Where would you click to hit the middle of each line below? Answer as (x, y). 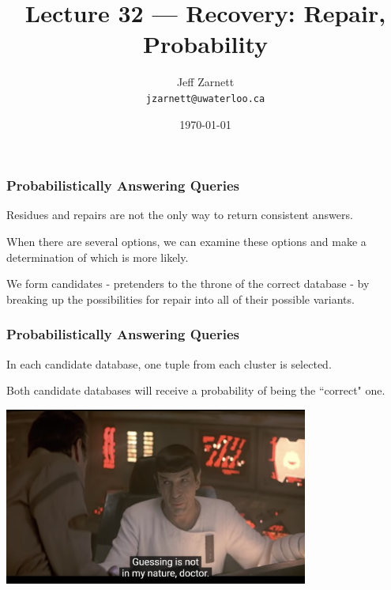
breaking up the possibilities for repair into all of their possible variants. (180, 299)
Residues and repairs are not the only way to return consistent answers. (180, 215)
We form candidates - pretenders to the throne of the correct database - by (188, 284)
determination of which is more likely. (98, 257)
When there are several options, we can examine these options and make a (186, 242)
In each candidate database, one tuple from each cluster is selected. (169, 363)
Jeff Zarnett (205, 82)
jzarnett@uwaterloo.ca (205, 98)
